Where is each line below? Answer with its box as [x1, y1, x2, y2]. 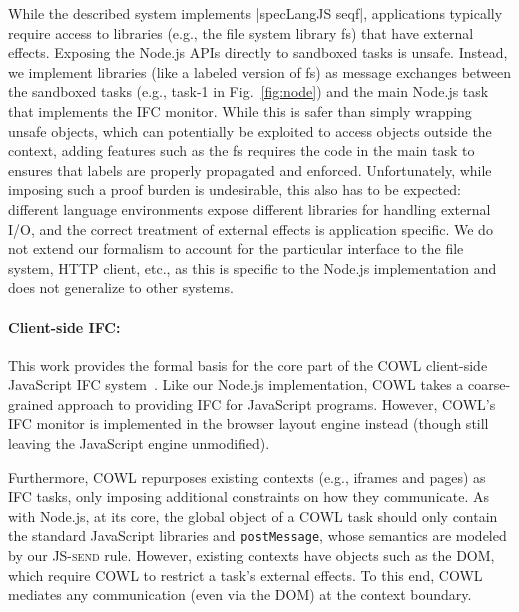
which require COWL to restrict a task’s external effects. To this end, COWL [8, 564, 483, 585]
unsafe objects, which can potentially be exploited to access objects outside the [8, 120, 492, 141]
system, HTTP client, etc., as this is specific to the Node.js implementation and [8, 257, 497, 278]
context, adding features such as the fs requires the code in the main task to [8, 140, 475, 161]
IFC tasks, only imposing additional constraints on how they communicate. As [8, 486, 489, 507]
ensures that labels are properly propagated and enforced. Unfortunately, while [8, 159, 492, 180]
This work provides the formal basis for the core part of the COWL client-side [8, 354, 488, 375]
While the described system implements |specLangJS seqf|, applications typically [8, 3, 503, 23]
